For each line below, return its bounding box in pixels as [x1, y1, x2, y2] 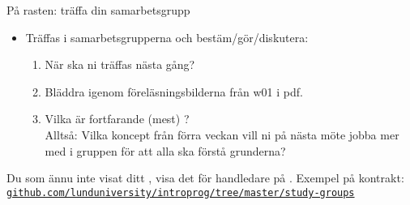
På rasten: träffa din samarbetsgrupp [6, 2, 190, 18]
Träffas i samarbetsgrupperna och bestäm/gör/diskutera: [25, 28, 309, 45]
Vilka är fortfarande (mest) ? [45, 110, 190, 127]
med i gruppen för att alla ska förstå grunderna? [45, 142, 286, 159]
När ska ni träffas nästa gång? [45, 56, 195, 73]
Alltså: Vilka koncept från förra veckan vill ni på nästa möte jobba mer [45, 126, 399, 143]
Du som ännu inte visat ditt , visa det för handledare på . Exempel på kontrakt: [6, 169, 404, 186]
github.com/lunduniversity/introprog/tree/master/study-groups [6, 186, 355, 199]
